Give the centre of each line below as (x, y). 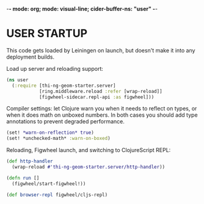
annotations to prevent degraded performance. (66, 122)
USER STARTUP (47, 34)
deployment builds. (31, 57)
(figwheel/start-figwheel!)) (49, 184)
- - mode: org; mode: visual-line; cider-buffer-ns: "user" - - (82, 9)
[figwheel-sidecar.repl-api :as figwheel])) (97, 97)
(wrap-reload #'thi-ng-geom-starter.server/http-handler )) (89, 167)
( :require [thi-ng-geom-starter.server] (64, 86)
